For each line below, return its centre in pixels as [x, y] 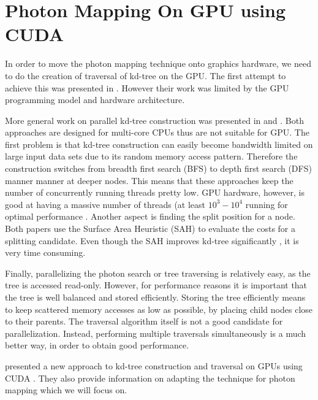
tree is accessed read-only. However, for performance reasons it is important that [156, 285]
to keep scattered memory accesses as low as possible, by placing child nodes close [159, 309]
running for [267, 204]
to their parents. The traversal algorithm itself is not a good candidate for [144, 321]
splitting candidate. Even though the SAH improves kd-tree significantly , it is [152, 240]
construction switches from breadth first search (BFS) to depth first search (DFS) [158, 168]
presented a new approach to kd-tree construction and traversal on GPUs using [154, 365]
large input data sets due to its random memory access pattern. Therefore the [151, 156]
